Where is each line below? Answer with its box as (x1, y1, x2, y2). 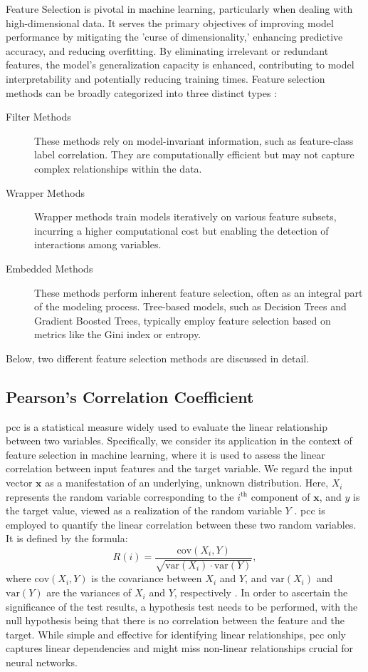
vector (6, 475, 33, 490)
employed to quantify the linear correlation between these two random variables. (6, 516, 357, 531)
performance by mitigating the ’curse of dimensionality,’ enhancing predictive (6, 29, 343, 44)
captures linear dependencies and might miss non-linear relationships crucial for (6, 641, 353, 656)
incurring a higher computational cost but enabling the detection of (34, 223, 329, 238)
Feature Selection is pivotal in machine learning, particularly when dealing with (6, 1, 353, 16)
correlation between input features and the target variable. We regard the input (6, 461, 353, 476)
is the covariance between (91, 571, 202, 586)
